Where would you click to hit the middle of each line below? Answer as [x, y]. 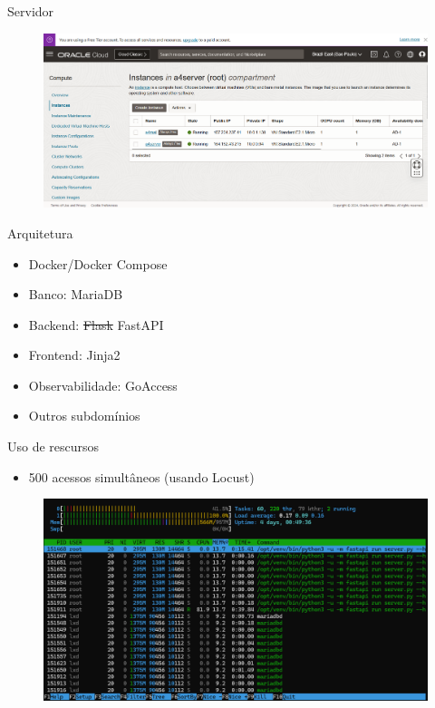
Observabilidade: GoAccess [103, 385]
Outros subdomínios [84, 416]
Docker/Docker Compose [98, 263]
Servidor [31, 11]
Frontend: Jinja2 [74, 355]
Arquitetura [40, 233]
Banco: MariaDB [76, 294]
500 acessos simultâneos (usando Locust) [141, 476]
